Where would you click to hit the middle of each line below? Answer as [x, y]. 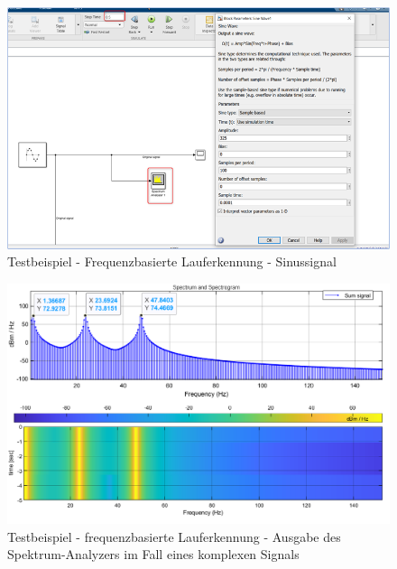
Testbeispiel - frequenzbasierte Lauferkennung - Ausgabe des [174, 536]
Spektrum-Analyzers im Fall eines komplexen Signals [153, 554]
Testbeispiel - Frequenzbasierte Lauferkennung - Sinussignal [172, 261]
